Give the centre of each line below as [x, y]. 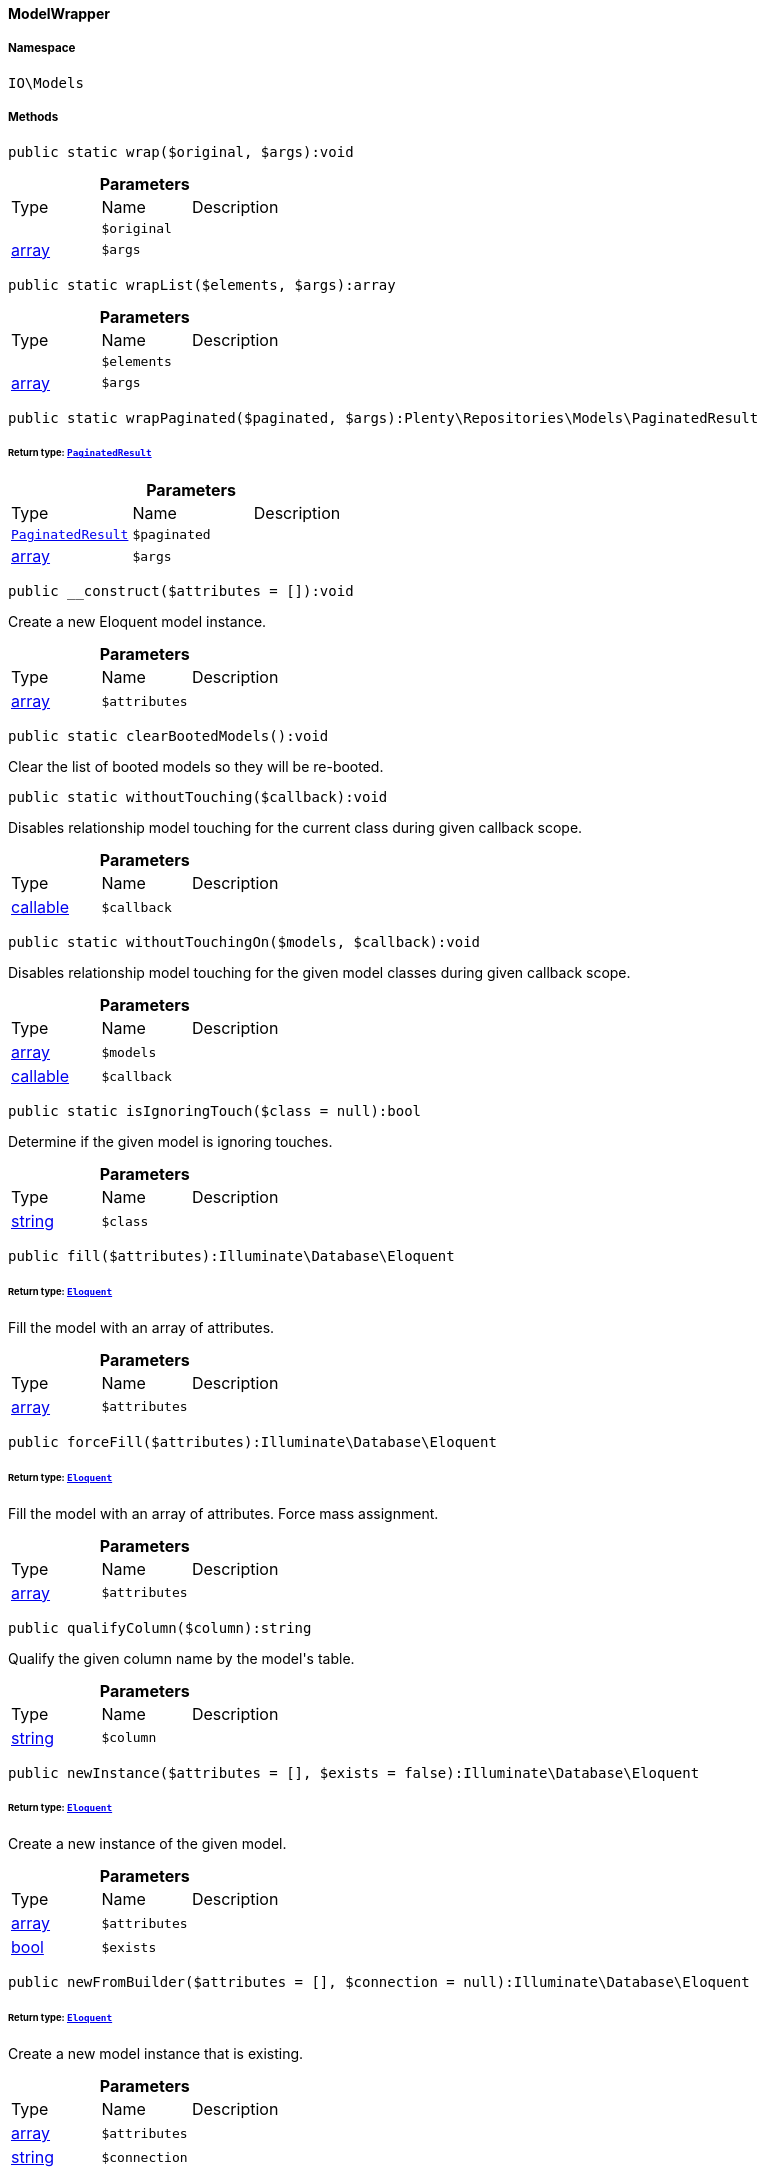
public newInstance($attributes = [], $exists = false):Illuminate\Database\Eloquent [354, 1772]
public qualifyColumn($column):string [160, 1627]
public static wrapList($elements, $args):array [202, 284]
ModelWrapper [59, 13]
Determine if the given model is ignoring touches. [170, 1142]
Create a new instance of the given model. [147, 1844]
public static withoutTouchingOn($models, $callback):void [244, 942]
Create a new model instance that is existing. [156, 2053]
